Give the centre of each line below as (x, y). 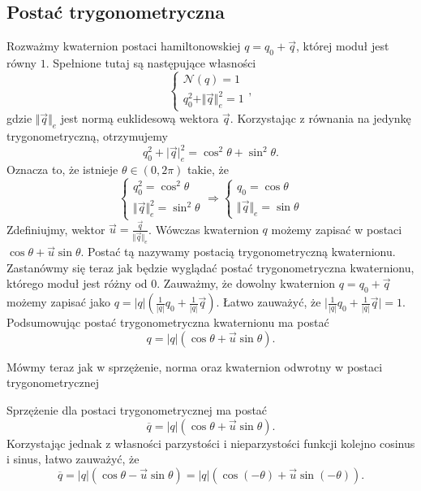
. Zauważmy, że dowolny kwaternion (246, 283)
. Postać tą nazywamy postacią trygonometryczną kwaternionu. (238, 252)
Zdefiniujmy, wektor (56, 229)
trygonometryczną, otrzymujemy (87, 136)
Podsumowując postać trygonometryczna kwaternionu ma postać (168, 322)
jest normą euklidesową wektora (140, 118)
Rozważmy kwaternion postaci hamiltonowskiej (124, 46)
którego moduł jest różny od (77, 283)
